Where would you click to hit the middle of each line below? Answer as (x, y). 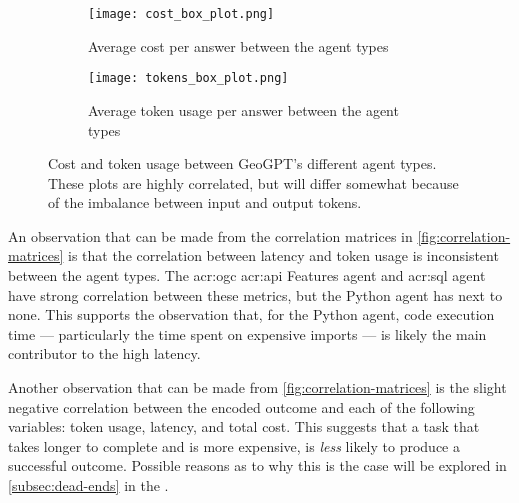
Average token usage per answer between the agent (243, 109)
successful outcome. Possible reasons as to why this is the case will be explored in (257, 465)
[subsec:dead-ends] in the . (88, 485)
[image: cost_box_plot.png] (181, 14)
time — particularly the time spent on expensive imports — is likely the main (247, 333)
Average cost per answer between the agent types (238, 45)
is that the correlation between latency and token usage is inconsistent (283, 255)
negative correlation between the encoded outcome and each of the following (241, 406)
